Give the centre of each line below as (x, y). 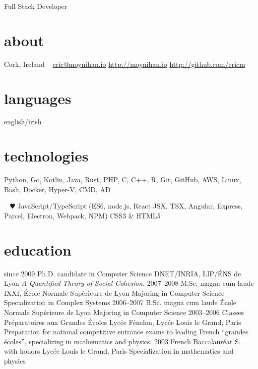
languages (38, 98)
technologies (46, 156)
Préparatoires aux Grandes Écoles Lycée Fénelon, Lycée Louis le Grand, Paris (123, 322)
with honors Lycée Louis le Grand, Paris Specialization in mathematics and (119, 351)
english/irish (23, 122)
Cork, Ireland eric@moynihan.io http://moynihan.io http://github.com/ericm (125, 64)
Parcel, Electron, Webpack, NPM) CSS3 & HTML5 (82, 215)
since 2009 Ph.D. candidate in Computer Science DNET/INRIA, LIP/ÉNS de (123, 273)
